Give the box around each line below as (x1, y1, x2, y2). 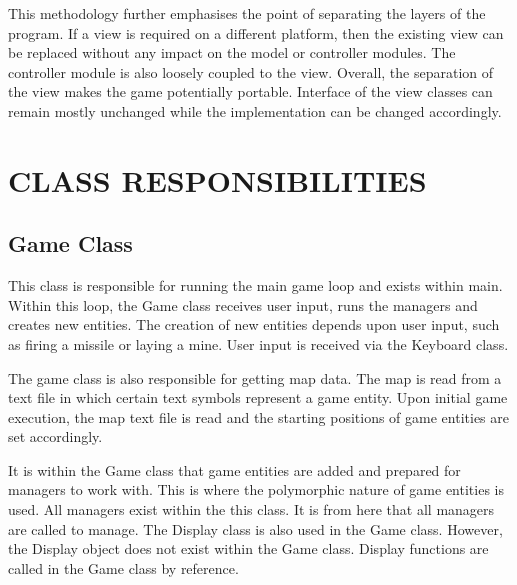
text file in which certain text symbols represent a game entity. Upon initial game (8, 387, 508, 408)
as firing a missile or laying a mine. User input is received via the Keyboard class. (8, 333, 509, 354)
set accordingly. (8, 426, 103, 447)
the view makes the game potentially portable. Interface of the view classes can (8, 81, 493, 102)
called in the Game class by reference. (8, 557, 239, 578)
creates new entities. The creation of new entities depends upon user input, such (8, 314, 500, 335)
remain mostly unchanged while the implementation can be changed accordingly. (8, 100, 502, 121)
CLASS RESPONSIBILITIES (8, 159, 427, 200)
